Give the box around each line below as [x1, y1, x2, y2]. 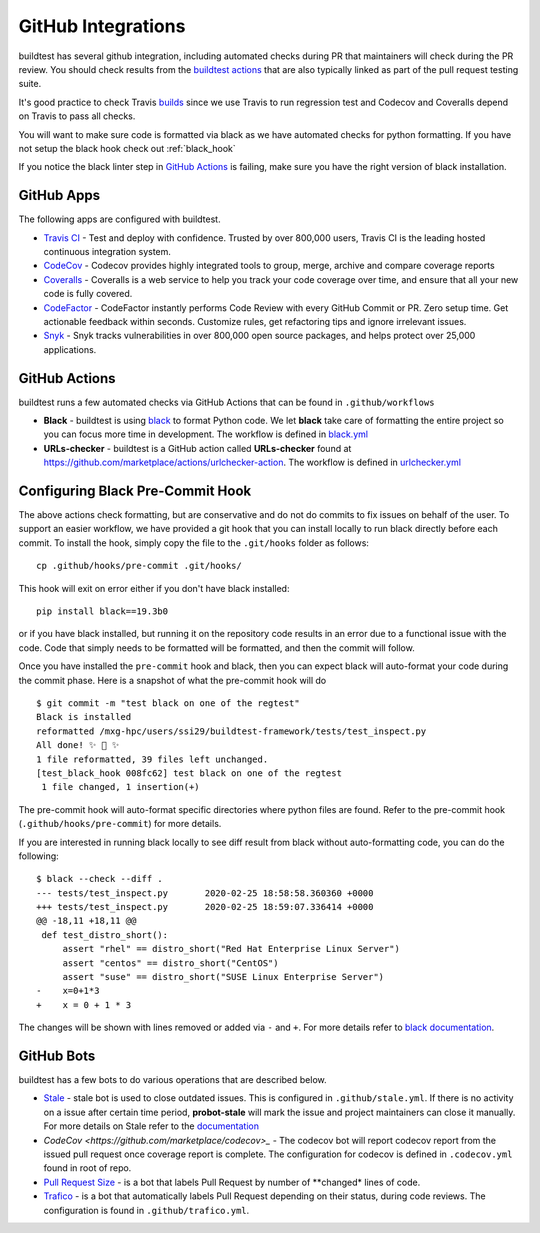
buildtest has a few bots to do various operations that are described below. [18, 1074, 327, 1086]
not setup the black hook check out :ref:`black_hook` [18, 142, 237, 154]
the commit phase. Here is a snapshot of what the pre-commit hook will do [18, 674, 327, 686]
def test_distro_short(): [41, 929, 169, 940]
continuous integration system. [43, 245, 172, 257]
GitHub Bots [18, 1048, 96, 1064]
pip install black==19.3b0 [36, 606, 169, 617]
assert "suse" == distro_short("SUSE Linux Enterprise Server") [62, 971, 385, 983]
